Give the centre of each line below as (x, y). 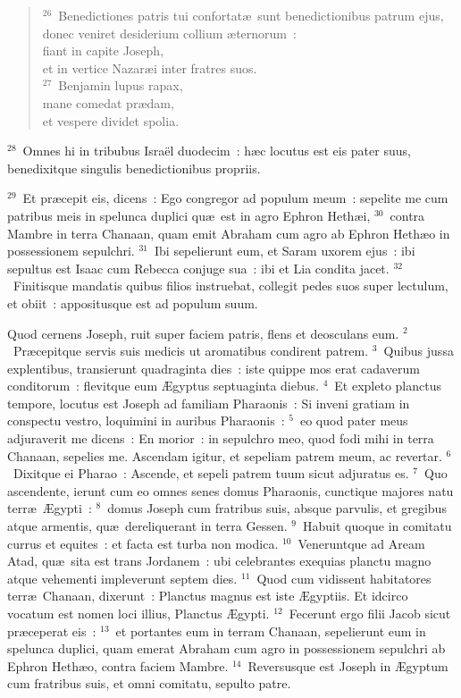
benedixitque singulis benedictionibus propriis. (134, 168)
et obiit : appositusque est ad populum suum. (133, 303)
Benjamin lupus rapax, (121, 85)
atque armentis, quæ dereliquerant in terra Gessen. (147, 526)
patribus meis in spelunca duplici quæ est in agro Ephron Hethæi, (189, 215)
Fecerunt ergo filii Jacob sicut (370, 613)
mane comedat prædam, (108, 102)
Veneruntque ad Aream (361, 543)
